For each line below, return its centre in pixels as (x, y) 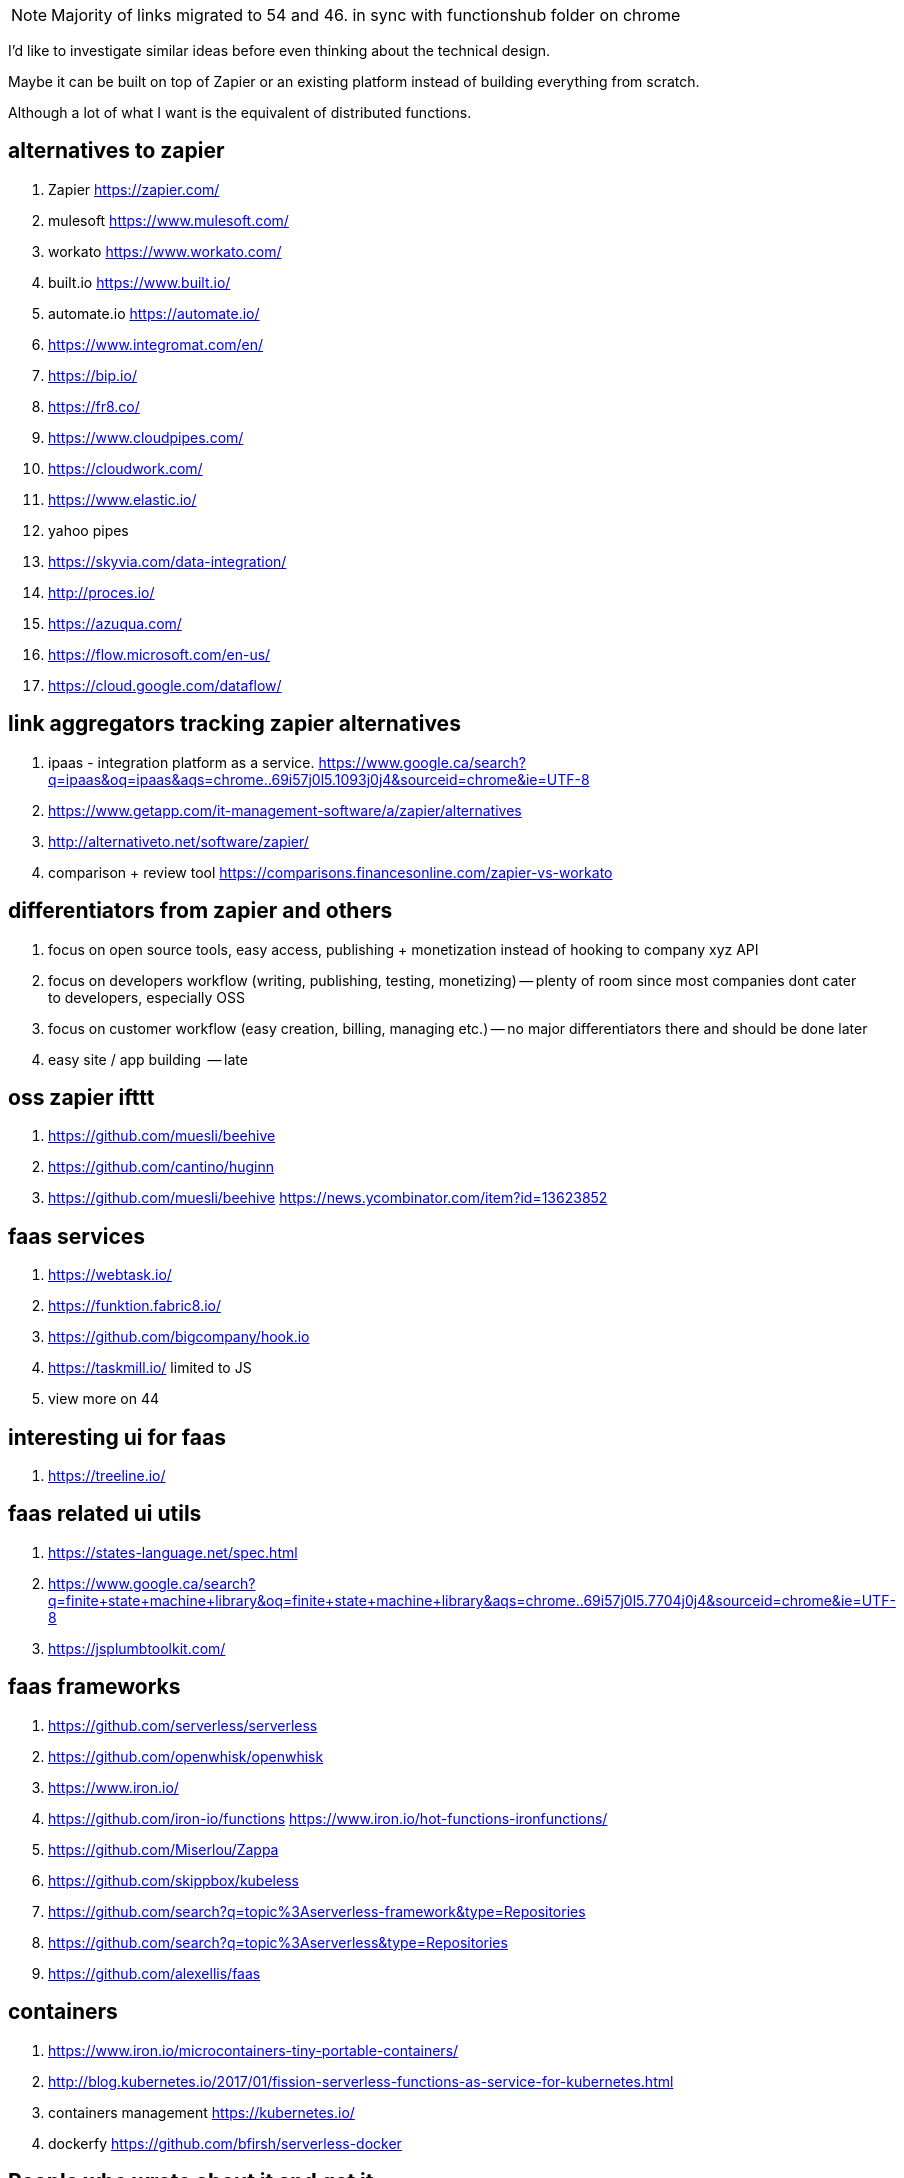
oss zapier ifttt (81, 1097)
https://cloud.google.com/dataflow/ (165, 685)
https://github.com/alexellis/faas (154, 1973)
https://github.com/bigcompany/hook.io (179, 1337)
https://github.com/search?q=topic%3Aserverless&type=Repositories (278, 1942)
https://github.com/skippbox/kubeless (173, 1880)
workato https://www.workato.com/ (165, 251)
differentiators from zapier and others (200, 911)
